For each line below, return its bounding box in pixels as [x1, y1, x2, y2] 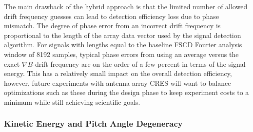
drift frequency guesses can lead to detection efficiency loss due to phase [4, 11, 219, 21]
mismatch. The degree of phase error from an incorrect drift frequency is [4, 20, 221, 31]
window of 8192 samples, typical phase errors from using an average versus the [4, 49, 239, 59]
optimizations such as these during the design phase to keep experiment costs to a [4, 87, 249, 97]
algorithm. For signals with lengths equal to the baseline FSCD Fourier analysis [4, 39, 242, 50]
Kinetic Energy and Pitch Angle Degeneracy [4, 117, 183, 130]
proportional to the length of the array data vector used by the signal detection [4, 30, 241, 40]
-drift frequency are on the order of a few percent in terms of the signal [33, 58, 246, 69]
